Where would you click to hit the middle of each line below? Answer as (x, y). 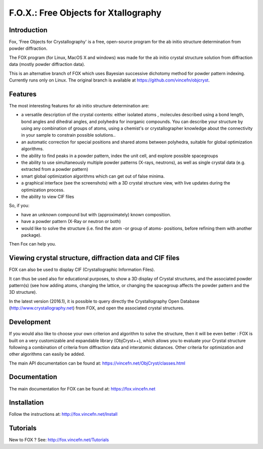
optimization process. (43, 190)
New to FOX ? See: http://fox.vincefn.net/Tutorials (59, 440)
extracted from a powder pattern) (55, 169)
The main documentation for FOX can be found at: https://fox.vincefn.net (82, 388)
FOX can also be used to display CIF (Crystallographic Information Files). (82, 270)
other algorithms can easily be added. (47, 354)
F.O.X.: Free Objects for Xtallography (85, 13)
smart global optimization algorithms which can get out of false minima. (93, 176)
